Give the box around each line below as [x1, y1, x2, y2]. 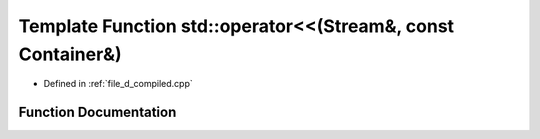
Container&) [18, 43, 122, 65]
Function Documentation [18, 104, 177, 121]
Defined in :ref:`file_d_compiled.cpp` [43, 78, 194, 90]
